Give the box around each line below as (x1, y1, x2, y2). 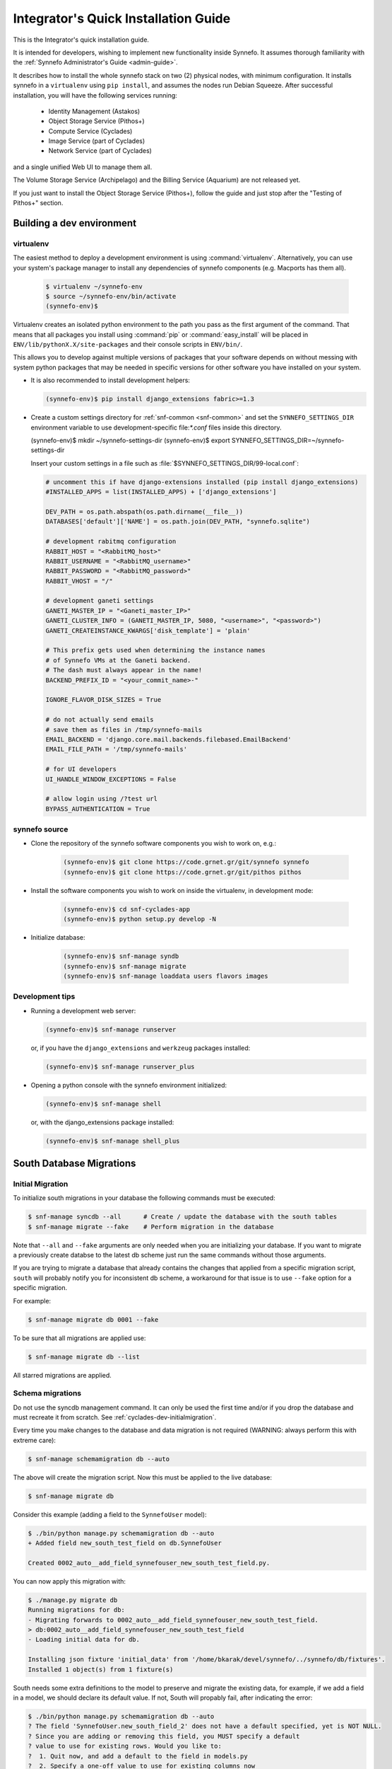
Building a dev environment (13, 217, 137, 229)
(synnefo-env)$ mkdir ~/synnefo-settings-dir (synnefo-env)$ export (30, 436, 230, 445)
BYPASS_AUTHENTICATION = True (45, 805, 150, 813)
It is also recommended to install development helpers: (30, 376, 191, 385)
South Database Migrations (13, 1157, 136, 1169)
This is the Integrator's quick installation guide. (13, 35, 150, 44)
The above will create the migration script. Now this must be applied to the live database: (13, 1473, 272, 1482)
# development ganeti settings (45, 597, 155, 605)
